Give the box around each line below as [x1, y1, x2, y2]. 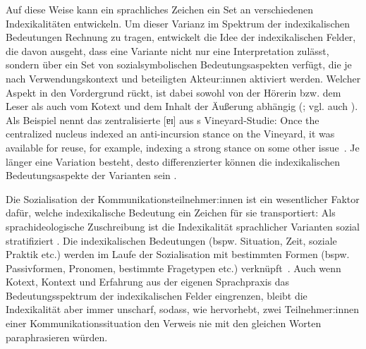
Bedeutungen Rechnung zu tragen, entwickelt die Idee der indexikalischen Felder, [6, 30, 356, 44]
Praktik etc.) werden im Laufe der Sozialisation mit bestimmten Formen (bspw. [6, 247, 350, 262]
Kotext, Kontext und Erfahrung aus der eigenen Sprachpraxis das [6, 274, 290, 289]
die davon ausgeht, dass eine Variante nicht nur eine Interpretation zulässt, [6, 43, 329, 58]
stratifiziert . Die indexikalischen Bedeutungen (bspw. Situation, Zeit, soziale [6, 233, 337, 247]
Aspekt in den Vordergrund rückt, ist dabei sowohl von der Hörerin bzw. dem [6, 85, 341, 99]
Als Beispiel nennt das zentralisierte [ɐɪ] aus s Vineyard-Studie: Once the [6, 112, 319, 127]
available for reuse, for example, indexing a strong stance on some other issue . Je [6, 140, 360, 154]
